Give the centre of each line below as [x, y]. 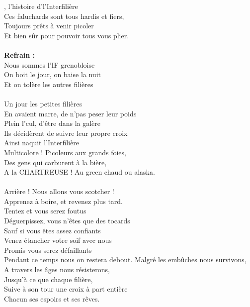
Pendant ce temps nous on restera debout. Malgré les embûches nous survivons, [125, 259]
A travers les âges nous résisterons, [57, 269]
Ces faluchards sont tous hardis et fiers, [64, 16]
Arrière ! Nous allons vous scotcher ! [59, 191]
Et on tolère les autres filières [49, 84]
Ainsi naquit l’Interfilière [42, 143]
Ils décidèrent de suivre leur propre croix [66, 133]
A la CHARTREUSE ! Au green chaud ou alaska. [80, 172]
